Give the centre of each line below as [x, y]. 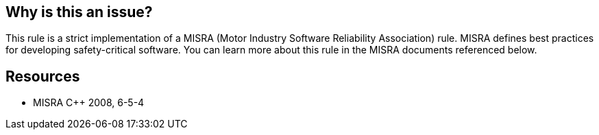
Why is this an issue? [79, 12]
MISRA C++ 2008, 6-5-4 [89, 103]
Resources [43, 76]
